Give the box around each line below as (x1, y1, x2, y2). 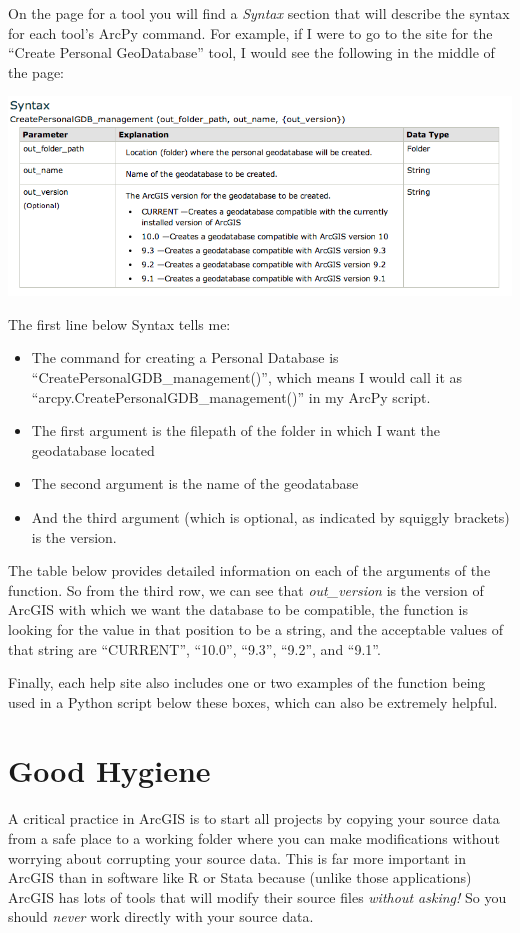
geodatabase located (31, 439, 155, 460)
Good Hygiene (8, 750, 211, 791)
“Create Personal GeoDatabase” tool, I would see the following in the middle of (8, 42, 495, 63)
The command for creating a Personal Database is (31, 347, 339, 368)
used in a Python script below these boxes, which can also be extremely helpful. (8, 691, 498, 712)
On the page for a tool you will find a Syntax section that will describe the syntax (8, 3, 510, 23)
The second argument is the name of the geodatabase (31, 473, 359, 494)
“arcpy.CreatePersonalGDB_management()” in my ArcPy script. (31, 386, 431, 407)
